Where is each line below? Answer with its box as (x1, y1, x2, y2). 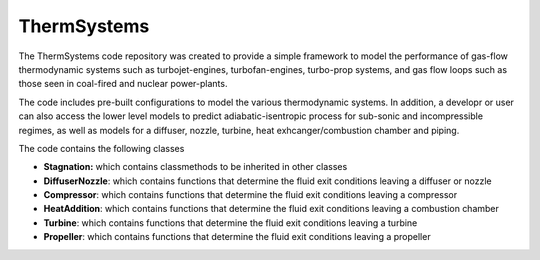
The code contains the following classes (18, 142, 185, 154)
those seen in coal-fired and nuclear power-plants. (18, 78, 228, 90)
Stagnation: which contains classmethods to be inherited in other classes (43, 161, 348, 173)
